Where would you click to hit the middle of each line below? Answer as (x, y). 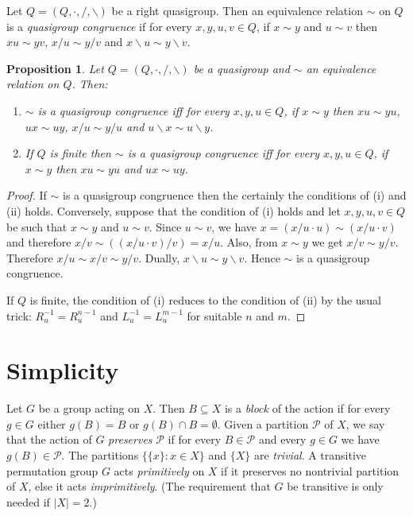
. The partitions (100, 455)
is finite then (80, 153)
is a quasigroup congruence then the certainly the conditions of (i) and (235, 195)
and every (282, 439)
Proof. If (27, 195)
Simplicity (63, 370)
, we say (365, 423)
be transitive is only (335, 486)
